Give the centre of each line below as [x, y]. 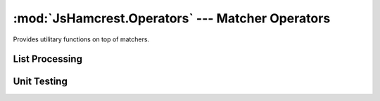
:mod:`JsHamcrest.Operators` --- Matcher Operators [172, 18]
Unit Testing [40, 82]
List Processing [47, 59]
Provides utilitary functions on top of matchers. [81, 39]
